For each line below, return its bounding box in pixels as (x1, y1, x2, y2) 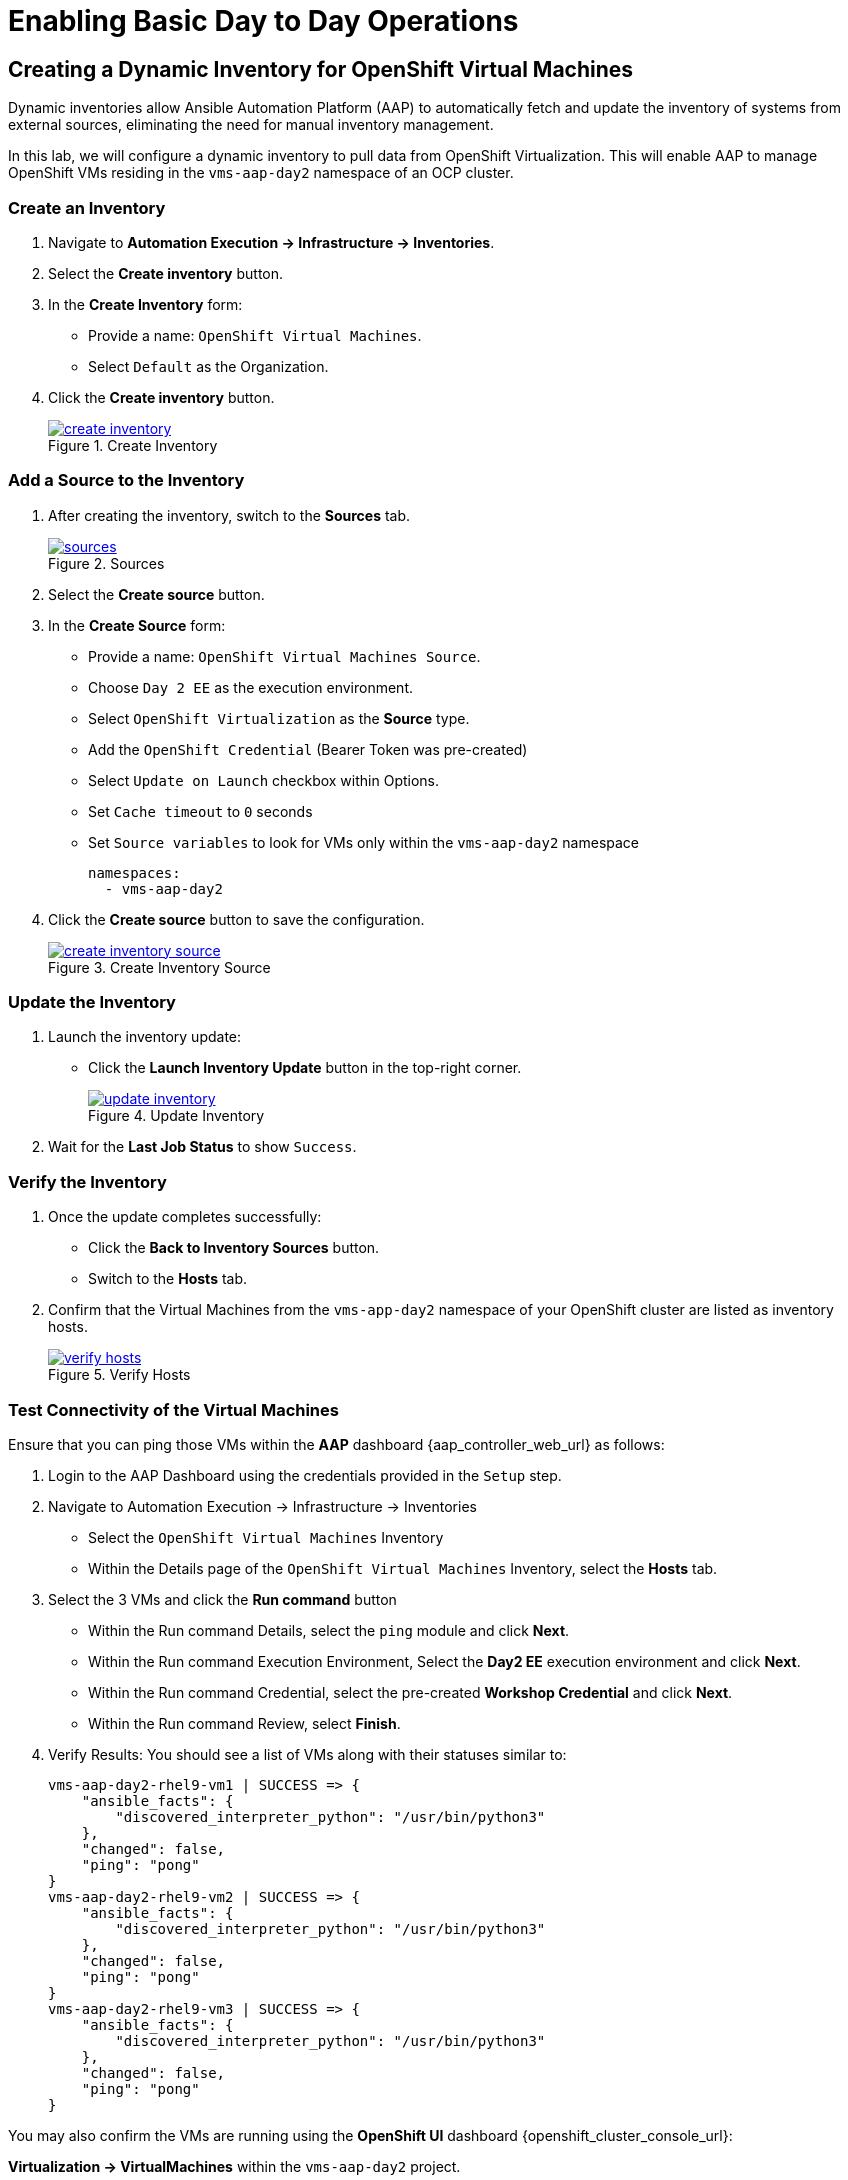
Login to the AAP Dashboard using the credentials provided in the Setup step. (48, 1466, 562, 1484)
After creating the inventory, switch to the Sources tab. (48, 506, 411, 524)
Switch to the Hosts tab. (88, 1270, 248, 1288)
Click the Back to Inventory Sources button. (88, 1239, 380, 1257)
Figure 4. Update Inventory (88, 1107, 265, 1125)
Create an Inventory (8, 197, 166, 218)
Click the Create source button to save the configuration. (48, 910, 425, 928)
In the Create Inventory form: (48, 295, 243, 313)
